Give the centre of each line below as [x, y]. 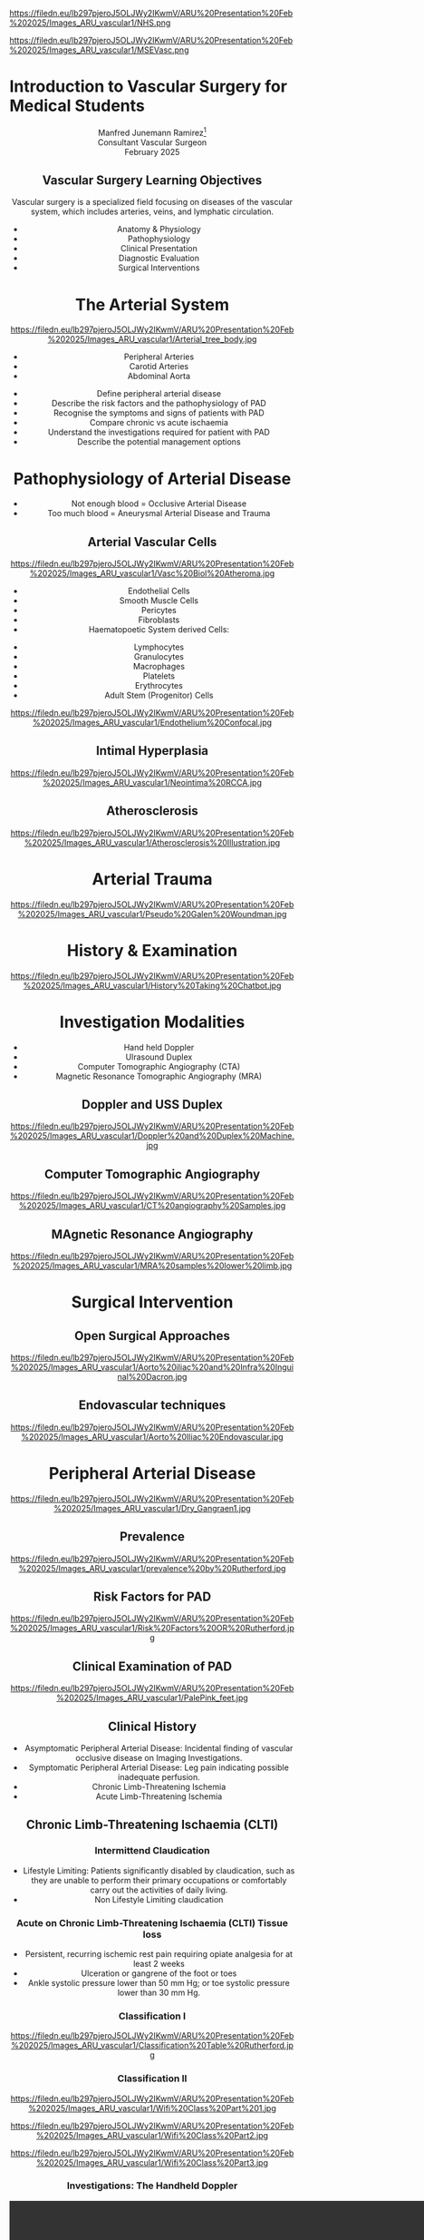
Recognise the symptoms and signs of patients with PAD [159, 413]
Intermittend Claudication [152, 1851]
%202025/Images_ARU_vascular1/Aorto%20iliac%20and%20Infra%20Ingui [152, 1367]
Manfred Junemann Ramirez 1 [152, 132]
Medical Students [77, 106]
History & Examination [152, 950]
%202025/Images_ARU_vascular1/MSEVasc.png [99, 50]
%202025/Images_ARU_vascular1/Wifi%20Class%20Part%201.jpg [152, 2108]
